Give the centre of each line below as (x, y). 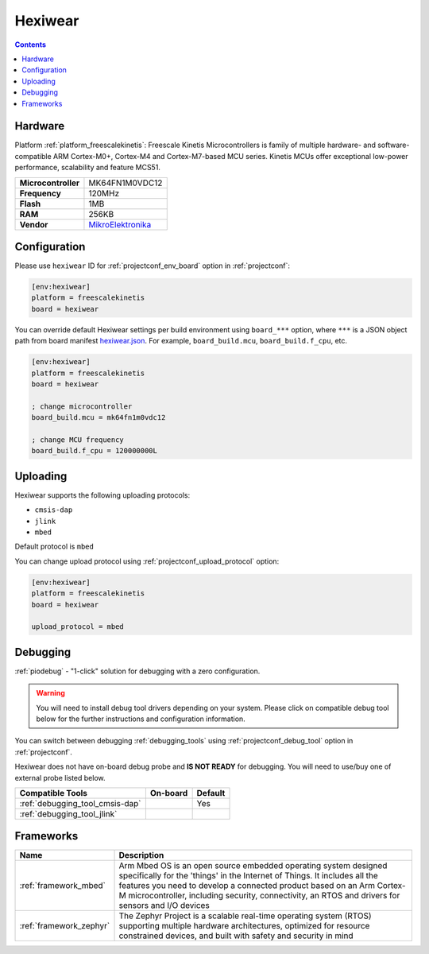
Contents (31, 45)
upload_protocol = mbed (78, 627)
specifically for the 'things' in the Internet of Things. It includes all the (249, 876)
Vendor (34, 224)
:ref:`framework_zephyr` (65, 926)
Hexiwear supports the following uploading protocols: (102, 495)
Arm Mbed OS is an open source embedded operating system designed (253, 866)
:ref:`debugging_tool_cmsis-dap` (81, 803)
